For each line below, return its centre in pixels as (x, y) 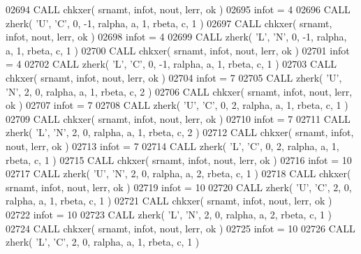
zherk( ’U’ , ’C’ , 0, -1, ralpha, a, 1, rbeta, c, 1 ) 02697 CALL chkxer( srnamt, (169, 23)
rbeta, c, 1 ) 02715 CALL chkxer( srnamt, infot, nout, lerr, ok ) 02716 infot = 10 (179, 159)
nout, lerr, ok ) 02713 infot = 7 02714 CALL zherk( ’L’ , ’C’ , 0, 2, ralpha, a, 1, (172, 145)
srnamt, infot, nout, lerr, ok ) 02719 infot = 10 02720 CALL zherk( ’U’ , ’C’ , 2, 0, (179, 187)
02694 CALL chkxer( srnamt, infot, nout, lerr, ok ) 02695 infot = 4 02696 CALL (178, 9)
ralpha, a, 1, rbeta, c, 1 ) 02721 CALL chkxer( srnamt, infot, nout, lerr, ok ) (169, 201)
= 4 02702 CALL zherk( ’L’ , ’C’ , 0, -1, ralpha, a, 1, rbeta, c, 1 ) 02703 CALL (171, 64)
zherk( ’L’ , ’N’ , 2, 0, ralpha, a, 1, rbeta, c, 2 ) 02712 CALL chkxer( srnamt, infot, (180, 132)
